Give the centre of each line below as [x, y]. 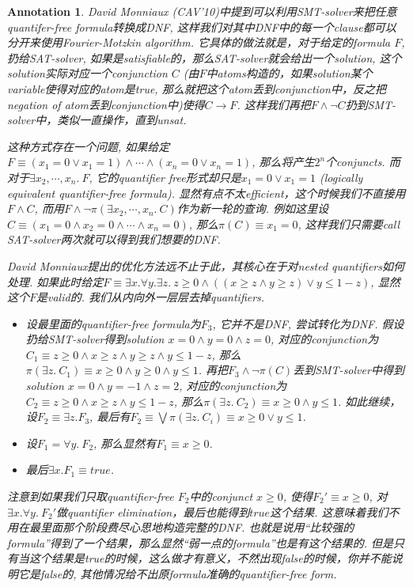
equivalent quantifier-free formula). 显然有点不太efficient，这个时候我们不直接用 [206, 193]
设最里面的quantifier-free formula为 [113, 323]
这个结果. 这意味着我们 [329, 511]
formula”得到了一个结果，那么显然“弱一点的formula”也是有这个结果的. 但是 [201, 542]
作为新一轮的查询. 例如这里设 [253, 208]
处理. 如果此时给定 [55, 281]
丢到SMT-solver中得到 [349, 370]
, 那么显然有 [125, 443]
